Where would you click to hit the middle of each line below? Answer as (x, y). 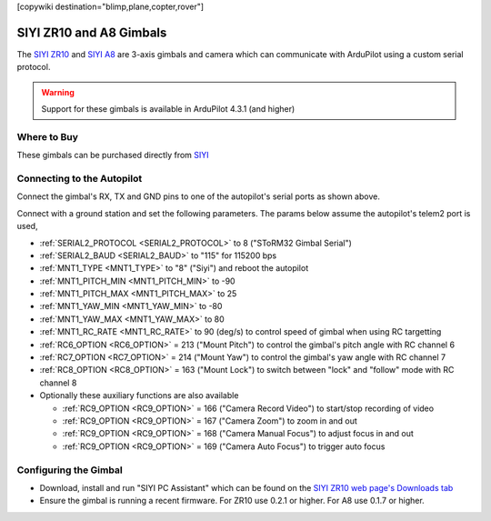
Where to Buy (48, 136)
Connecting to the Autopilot (80, 178)
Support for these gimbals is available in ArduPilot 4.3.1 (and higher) (168, 109)
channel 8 (58, 383)
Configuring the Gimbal (70, 470)
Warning (58, 92)
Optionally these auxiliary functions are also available (139, 396)
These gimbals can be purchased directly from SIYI (113, 155)
